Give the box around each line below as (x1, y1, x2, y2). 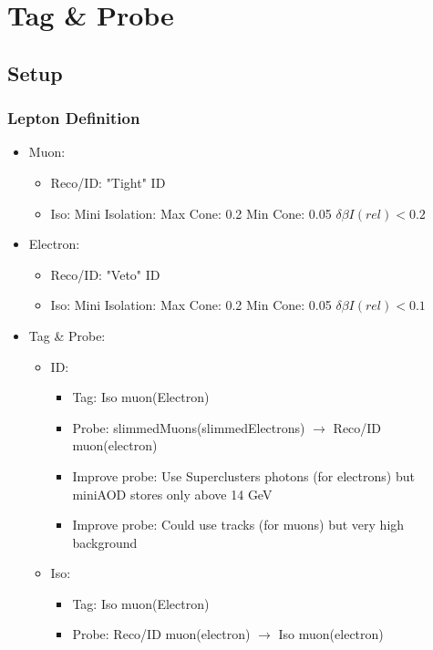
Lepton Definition (7, 107, 140, 129)
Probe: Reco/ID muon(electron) (72, 624, 251, 644)
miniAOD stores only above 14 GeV (72, 484, 273, 503)
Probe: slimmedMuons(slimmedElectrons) (72, 418, 305, 437)
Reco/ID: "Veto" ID (50, 264, 160, 284)
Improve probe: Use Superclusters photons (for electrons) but (72, 466, 415, 485)
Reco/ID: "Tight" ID (50, 172, 166, 191)
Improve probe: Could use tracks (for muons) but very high (72, 515, 405, 534)
